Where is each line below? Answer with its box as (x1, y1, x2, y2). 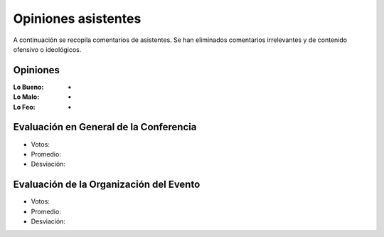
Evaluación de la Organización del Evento (13, 179, 201, 191)
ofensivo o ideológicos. (13, 45, 82, 53)
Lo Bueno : (13, 83, 44, 91)
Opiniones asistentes (13, 11, 142, 26)
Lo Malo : (13, 93, 40, 101)
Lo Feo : (13, 102, 36, 111)
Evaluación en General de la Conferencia (13, 121, 197, 133)
